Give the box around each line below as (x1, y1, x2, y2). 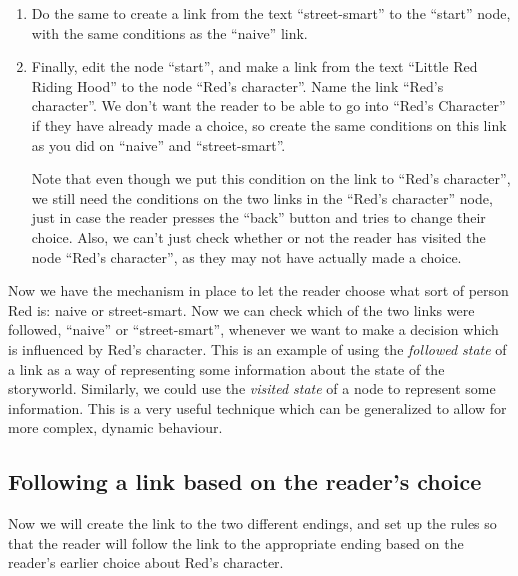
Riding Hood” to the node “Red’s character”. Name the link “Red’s (31, 75, 444, 96)
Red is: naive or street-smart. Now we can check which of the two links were (8, 299, 475, 320)
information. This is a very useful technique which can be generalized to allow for (8, 397, 507, 418)
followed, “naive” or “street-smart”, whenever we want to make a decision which (8, 319, 499, 340)
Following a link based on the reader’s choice (8, 466, 482, 497)
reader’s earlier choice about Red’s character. (8, 552, 284, 573)
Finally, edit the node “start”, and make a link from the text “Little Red (31, 56, 478, 77)
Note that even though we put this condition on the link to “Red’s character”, (31, 168, 511, 189)
